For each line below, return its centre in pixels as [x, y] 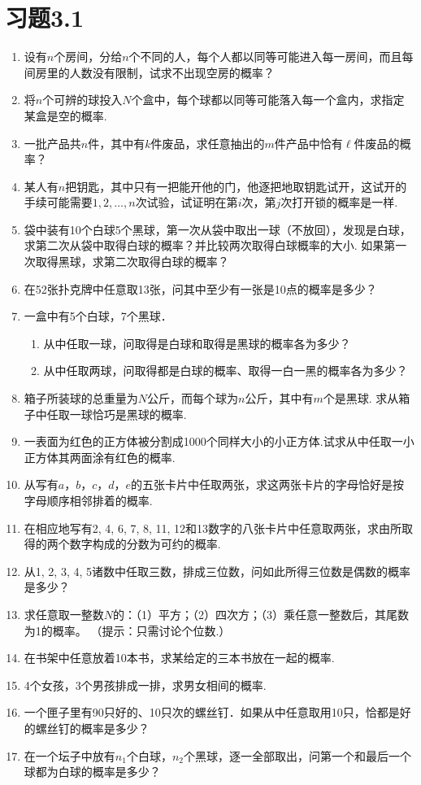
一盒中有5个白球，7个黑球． [98, 316]
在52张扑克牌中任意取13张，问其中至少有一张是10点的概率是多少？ [200, 288]
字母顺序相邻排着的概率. [88, 500]
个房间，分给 [88, 57]
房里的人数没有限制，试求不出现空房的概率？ [155, 72]
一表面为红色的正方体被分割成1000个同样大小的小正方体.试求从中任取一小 [219, 441]
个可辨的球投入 [82, 100]
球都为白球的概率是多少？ [92, 772]
